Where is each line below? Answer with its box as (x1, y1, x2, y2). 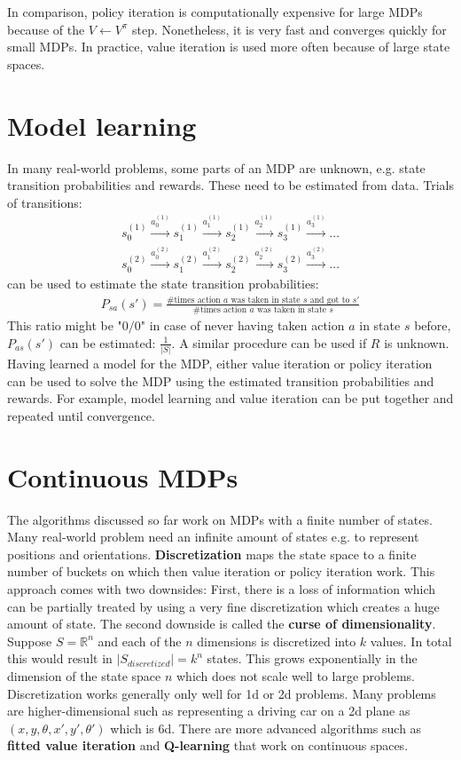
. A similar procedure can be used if (171, 333, 367, 352)
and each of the (98, 631, 182, 650)
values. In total (370, 631, 452, 650)
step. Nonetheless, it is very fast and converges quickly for (131, 20, 447, 38)
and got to (309, 295, 350, 305)
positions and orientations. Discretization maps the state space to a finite (7, 544, 417, 563)
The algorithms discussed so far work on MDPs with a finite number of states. (7, 510, 433, 528)
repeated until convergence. (7, 406, 155, 424)
